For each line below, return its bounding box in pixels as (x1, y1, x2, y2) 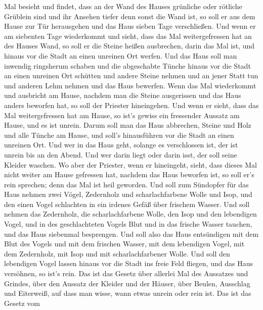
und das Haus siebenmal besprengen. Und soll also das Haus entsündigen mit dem (4, 228, 259, 239)
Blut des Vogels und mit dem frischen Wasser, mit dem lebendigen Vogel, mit (4, 238, 245, 249)
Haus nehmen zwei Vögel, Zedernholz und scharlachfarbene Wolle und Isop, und (4, 189, 252, 199)
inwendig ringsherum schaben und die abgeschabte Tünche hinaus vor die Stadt (4, 60, 251, 71)
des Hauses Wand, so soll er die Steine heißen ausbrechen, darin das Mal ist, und (4, 40, 255, 51)
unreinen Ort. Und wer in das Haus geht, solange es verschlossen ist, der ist (4, 139, 238, 150)
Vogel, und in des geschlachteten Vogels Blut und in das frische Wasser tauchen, (4, 219, 252, 229)
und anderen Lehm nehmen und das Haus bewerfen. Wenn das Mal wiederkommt (4, 80, 256, 90)
